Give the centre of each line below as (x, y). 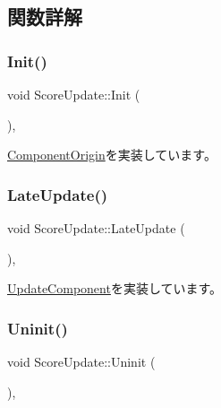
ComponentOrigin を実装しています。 (112, 155)
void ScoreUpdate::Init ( (74, 94)
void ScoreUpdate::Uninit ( (81, 361)
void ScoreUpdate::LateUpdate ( (96, 228)
